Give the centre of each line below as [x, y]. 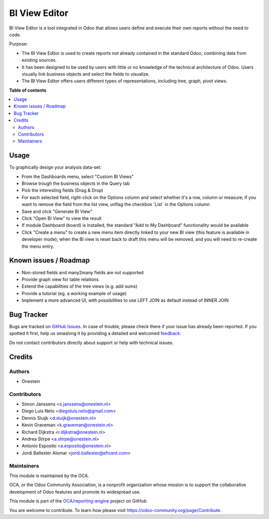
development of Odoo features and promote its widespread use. [75, 492]
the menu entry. [38, 246]
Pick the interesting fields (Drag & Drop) [63, 190]
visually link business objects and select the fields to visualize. [86, 74]
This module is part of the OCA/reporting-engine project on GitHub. [78, 501]
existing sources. [39, 60]
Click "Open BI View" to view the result [62, 218]
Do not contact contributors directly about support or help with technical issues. [91, 343]
